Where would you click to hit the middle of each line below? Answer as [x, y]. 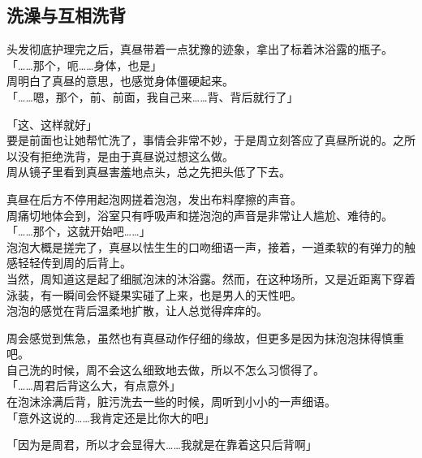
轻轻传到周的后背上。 [74, 263]
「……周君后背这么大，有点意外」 [94, 385]
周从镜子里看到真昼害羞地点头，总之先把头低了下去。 [149, 172]
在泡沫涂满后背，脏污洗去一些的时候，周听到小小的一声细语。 [171, 402]
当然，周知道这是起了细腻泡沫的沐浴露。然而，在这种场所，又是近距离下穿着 [211, 278]
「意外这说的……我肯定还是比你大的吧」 [111, 417]
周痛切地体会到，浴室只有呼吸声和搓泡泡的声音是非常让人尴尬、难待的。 [200, 215]
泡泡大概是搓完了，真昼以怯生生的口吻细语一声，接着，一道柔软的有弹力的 [205, 246]
